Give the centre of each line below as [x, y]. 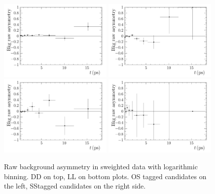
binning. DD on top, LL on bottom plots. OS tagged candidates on [105, 176]
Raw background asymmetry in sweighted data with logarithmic [101, 166]
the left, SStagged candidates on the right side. [75, 186]
